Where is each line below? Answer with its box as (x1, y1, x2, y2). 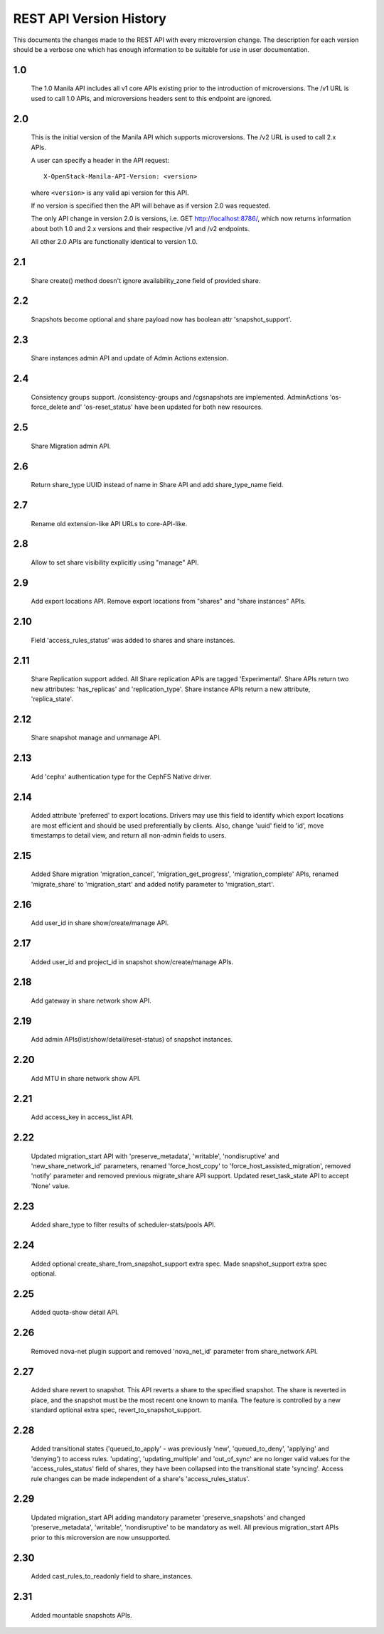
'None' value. (31, 1181, 70, 1190)
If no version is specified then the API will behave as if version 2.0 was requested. (31, 201, 271, 210)
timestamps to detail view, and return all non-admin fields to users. (31, 831, 227, 839)
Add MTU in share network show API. (31, 1074, 142, 1082)
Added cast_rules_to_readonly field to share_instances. (31, 1572, 193, 1581)
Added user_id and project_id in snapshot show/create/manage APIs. (31, 957, 234, 966)
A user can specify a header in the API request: (31, 156, 170, 164)
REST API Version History (13, 11, 167, 26)
